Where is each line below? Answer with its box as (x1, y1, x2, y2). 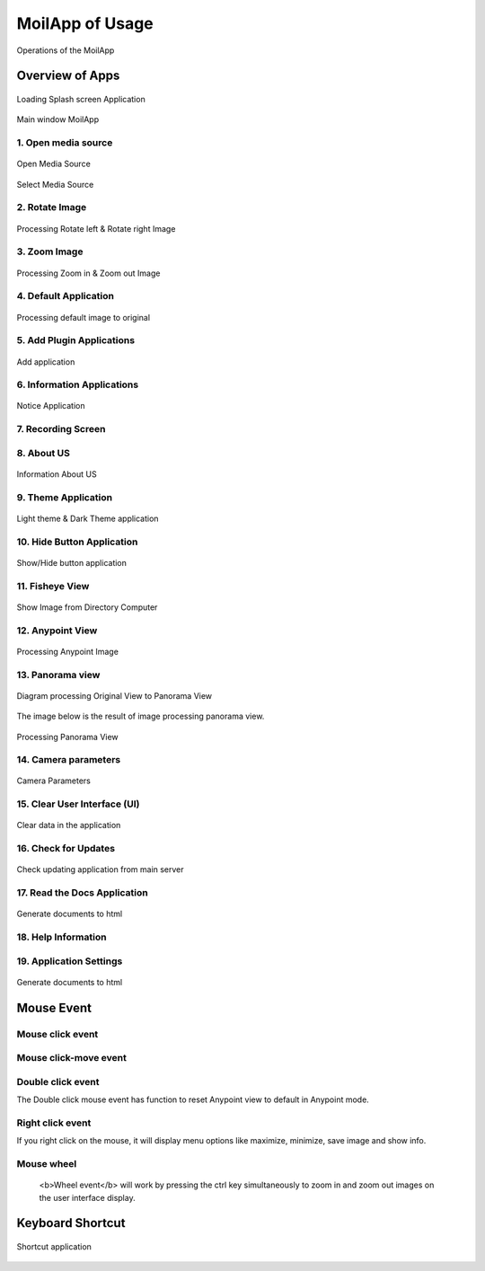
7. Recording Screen (16, 423, 106, 436)
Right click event (16, 1117, 92, 1129)
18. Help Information (16, 931, 107, 943)
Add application (16, 356, 75, 367)
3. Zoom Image (16, 245, 84, 258)
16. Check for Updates (16, 843, 116, 855)
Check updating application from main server (16, 864, 184, 875)
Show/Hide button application (16, 557, 128, 568)
